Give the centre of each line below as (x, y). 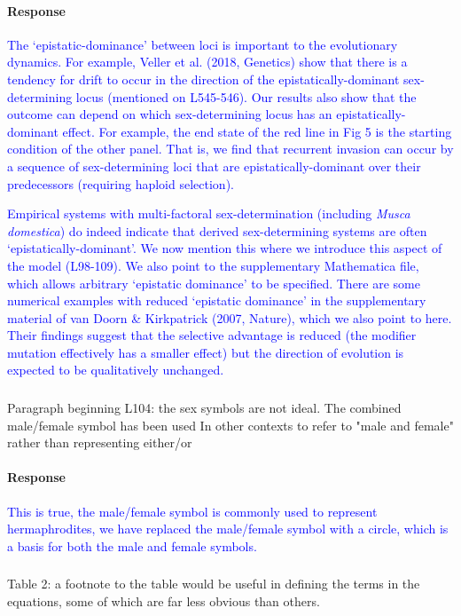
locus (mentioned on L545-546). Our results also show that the (246, 96)
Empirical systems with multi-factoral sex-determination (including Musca (209, 213)
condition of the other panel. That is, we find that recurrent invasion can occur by (230, 149)
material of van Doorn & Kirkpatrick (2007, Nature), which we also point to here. (230, 317)
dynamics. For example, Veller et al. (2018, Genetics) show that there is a (207, 62)
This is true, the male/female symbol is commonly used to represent (192, 511)
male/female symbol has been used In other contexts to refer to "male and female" (230, 425)
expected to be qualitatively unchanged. (116, 370)
